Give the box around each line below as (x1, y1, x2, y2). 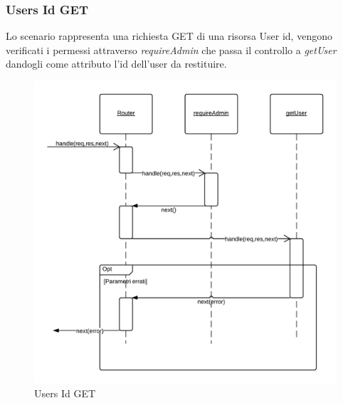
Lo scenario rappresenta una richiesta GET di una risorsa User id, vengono (6, 28, 332, 43)
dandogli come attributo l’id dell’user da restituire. (6, 56, 227, 71)
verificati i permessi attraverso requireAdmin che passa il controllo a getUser (6, 42, 337, 57)
